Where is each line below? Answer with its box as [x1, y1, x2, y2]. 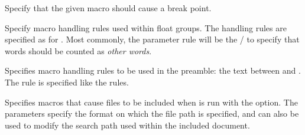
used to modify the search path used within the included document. [5, 118, 250, 131]
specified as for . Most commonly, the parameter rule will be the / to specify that [5, 33, 300, 45]
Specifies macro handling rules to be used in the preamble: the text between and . [5, 64, 301, 77]
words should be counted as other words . [5, 44, 152, 57]
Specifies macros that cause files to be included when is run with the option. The [5, 96, 298, 108]
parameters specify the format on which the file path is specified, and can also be [5, 107, 299, 120]
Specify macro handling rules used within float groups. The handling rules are [5, 21, 287, 34]
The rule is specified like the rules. [5, 75, 129, 88]
